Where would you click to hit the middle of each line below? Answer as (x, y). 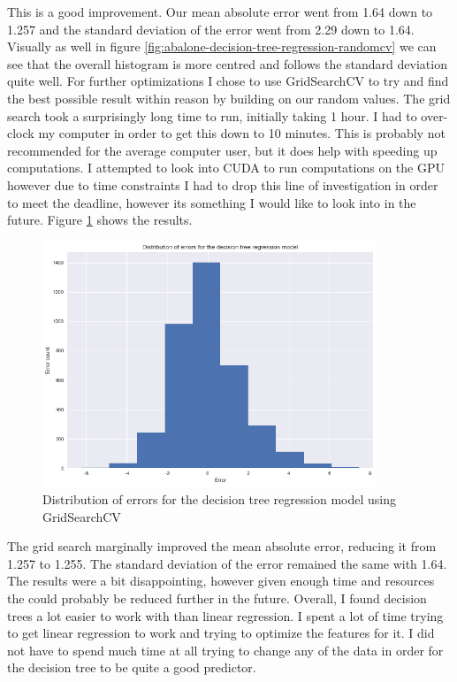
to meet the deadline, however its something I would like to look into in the (212, 202)
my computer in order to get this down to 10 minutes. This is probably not (242, 133)
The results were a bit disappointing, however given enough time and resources (221, 581)
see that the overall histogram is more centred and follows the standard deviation (227, 63)
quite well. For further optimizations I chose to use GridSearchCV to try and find (228, 81)
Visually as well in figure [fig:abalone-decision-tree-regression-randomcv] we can (222, 46)
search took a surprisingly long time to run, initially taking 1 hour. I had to (212, 115)
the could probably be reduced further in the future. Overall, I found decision (217, 598)
